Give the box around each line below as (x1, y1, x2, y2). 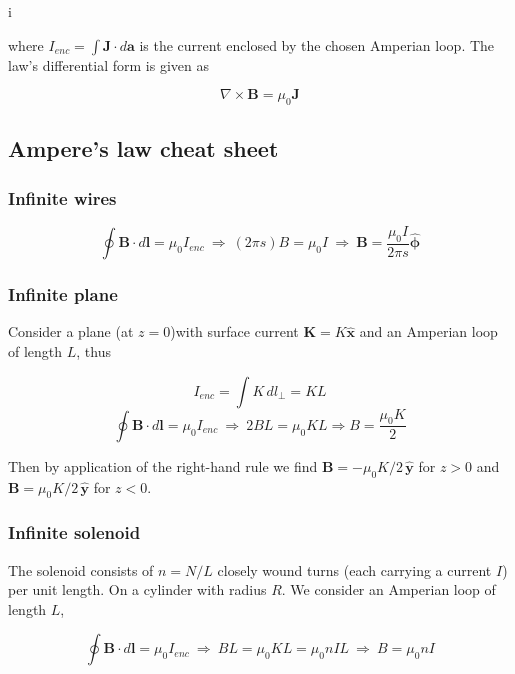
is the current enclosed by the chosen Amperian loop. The (139, 34, 495, 55)
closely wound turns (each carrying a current (217, 559, 492, 580)
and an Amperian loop (359, 321, 498, 342)
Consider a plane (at (8, 321, 134, 342)
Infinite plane (8, 282, 118, 307)
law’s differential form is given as (8, 54, 209, 75)
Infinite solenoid (8, 520, 141, 545)
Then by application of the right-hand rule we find (8, 455, 318, 476)
